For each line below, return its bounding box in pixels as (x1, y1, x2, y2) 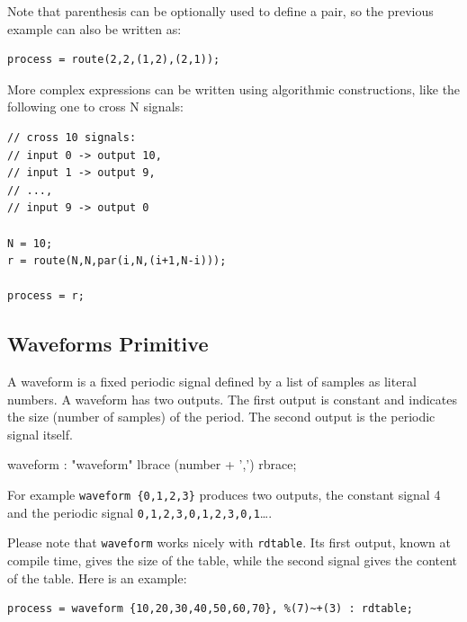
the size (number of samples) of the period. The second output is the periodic (7, 407, 436, 426)
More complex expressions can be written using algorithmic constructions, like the (7, 79, 461, 98)
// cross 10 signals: (7, 130, 137, 144)
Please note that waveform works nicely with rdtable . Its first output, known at (7, 533, 451, 552)
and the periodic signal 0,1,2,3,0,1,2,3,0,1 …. (7, 502, 273, 521)
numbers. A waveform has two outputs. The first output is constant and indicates (7, 389, 457, 408)
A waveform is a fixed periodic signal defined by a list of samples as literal (7, 372, 417, 391)
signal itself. (7, 424, 73, 443)
